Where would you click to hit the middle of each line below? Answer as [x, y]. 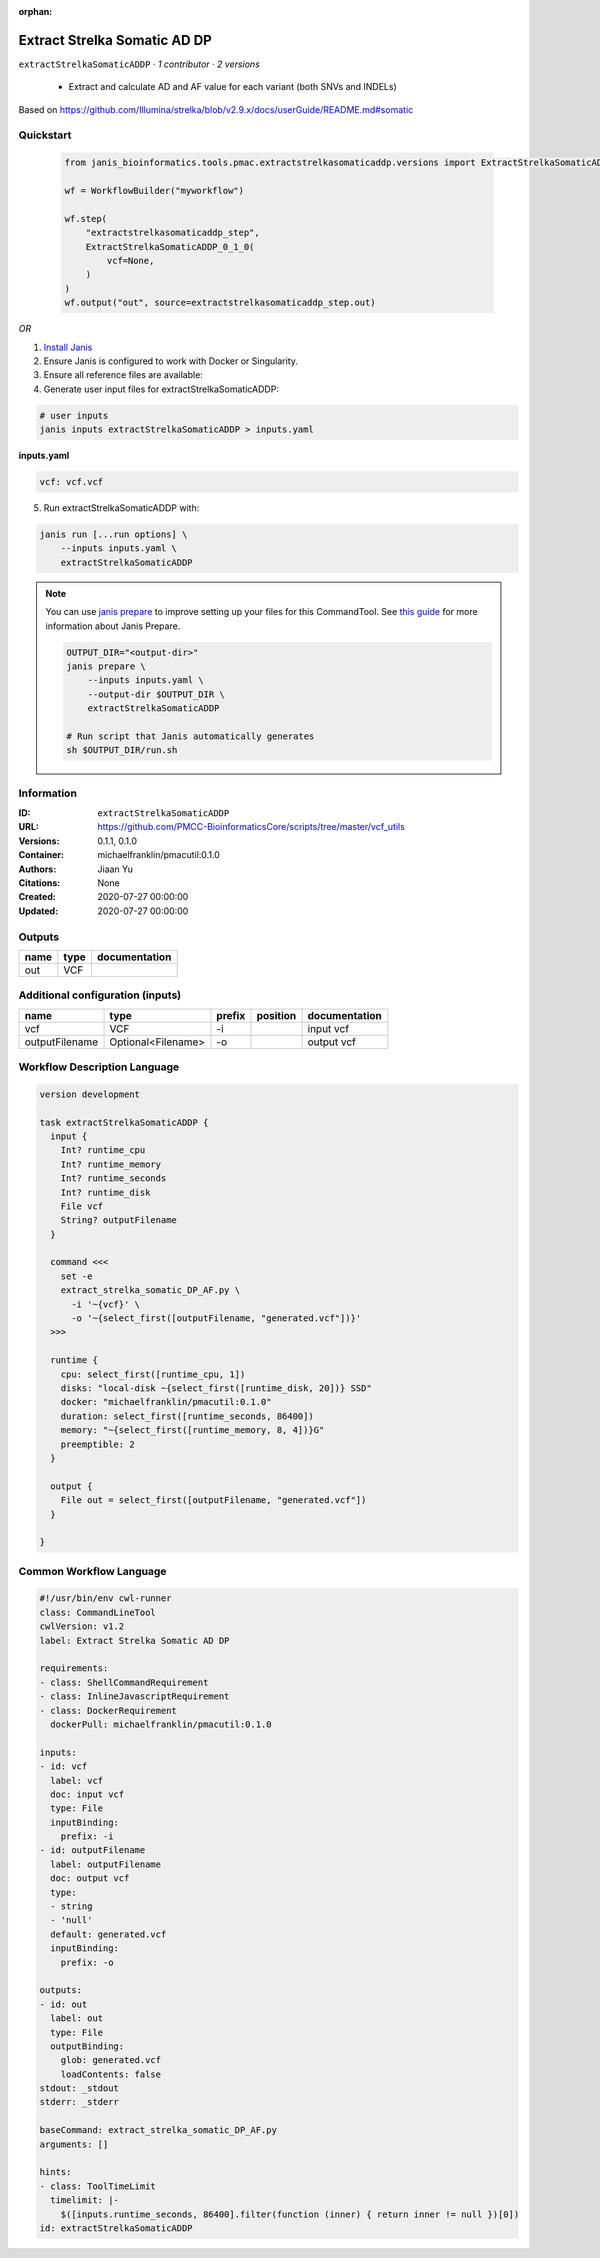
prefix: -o [87, 1962]
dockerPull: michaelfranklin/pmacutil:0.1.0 [161, 1724]
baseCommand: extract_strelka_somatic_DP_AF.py [158, 2130]
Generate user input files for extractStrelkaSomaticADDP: [161, 389]
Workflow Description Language [99, 1067]
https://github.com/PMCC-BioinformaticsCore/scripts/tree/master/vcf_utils [251, 827]
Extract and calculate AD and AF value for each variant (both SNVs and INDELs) [232, 87]
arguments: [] [74, 2144]
